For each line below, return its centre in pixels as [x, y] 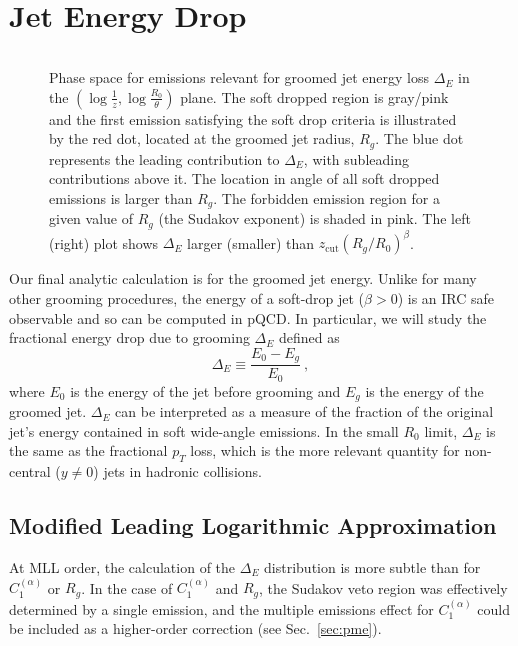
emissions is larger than [121, 197]
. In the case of [127, 587]
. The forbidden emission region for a [326, 197]
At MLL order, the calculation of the [122, 566]
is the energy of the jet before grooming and [205, 390]
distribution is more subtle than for [372, 566]
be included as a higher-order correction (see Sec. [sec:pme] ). [195, 628]
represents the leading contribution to [164, 158]
